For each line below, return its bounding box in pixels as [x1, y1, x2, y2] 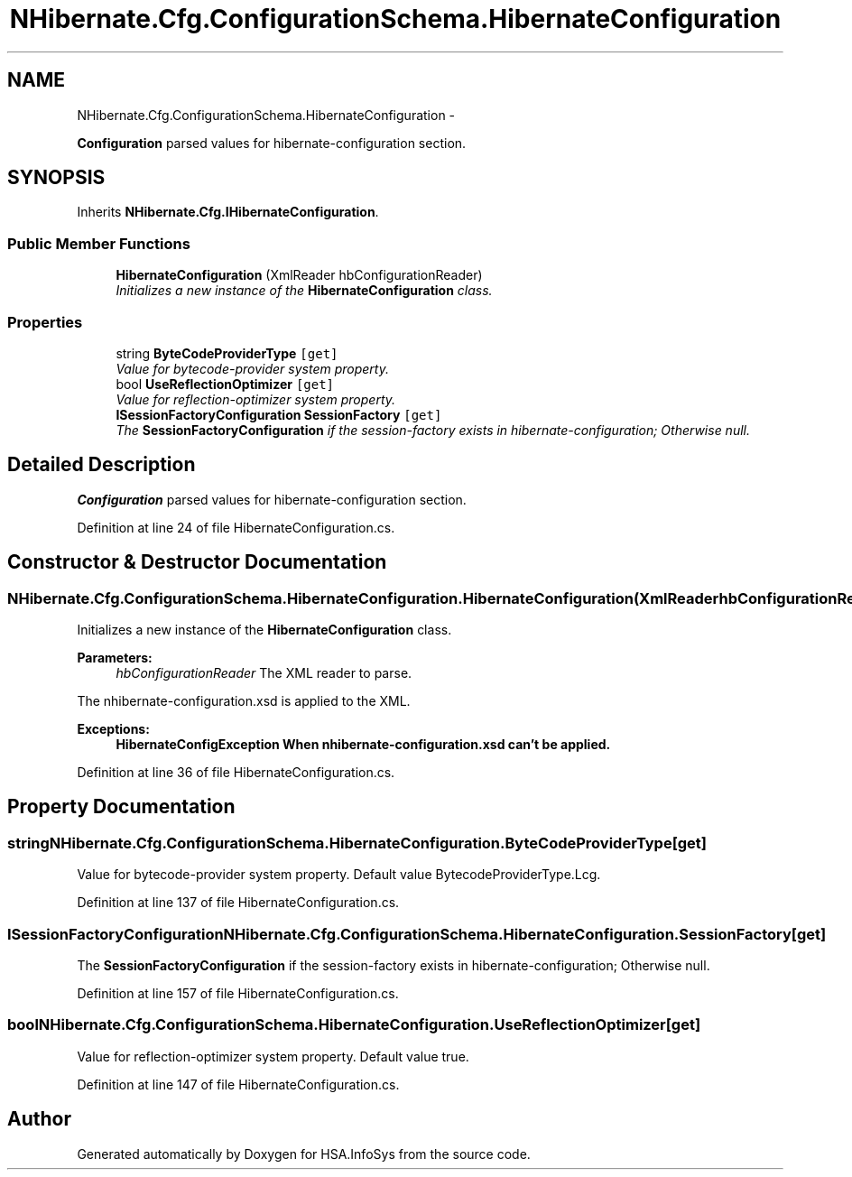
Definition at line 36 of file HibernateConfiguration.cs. [77, 765, 395, 780]
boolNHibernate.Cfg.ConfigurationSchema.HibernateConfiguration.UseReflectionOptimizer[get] [7, 1015, 701, 1034]
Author [7, 1107, 71, 1131]
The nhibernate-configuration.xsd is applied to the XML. [77, 693, 411, 709]
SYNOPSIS [7, 166, 106, 190]
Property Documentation [7, 795, 236, 819]
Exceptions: [77, 721, 150, 737]
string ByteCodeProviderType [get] [116, 345, 338, 361]
